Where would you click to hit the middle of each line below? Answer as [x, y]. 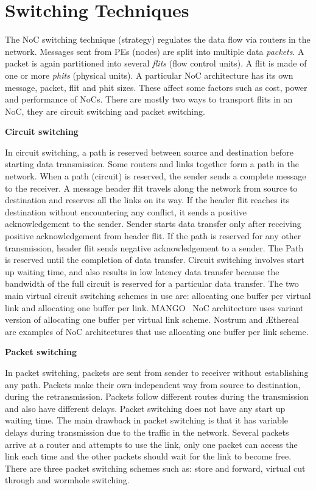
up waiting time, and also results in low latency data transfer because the [142, 271]
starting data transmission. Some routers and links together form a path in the [152, 164]
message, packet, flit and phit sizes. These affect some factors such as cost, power [156, 87]
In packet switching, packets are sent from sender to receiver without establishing [157, 372]
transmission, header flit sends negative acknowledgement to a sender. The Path [154, 247]
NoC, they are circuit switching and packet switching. [105, 111]
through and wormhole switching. [67, 480]
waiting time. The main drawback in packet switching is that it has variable [147, 420]
